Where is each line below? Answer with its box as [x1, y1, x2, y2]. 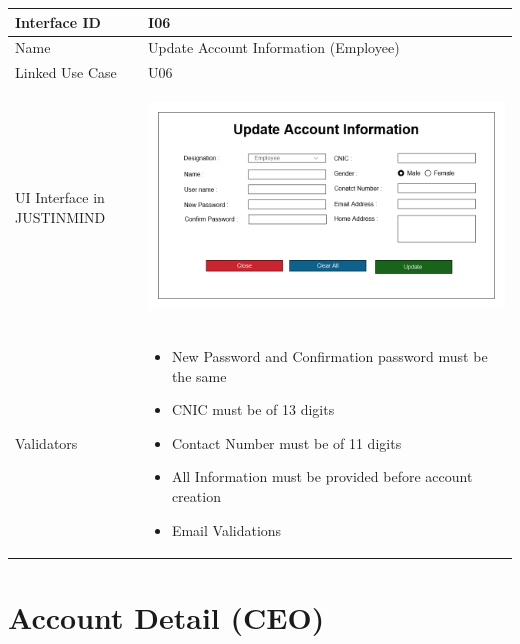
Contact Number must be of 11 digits [171, 432, 402, 453]
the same [171, 365, 227, 386]
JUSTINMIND [15, 206, 106, 227]
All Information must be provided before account [171, 466, 473, 487]
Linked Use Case [15, 62, 117, 83]
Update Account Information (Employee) [148, 37, 400, 58]
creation [171, 486, 221, 507]
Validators [15, 432, 78, 453]
